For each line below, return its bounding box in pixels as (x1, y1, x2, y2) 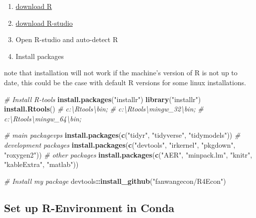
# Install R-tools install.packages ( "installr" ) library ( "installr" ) (4, 94, 201, 104)
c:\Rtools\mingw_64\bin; (4, 113, 82, 123)
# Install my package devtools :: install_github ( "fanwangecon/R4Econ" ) (4, 175, 226, 186)
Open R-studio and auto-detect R (15, 34, 118, 45)
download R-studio (15, 17, 73, 28)
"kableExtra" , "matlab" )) (4, 159, 79, 169)
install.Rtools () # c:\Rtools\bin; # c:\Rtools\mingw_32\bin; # (4, 104, 204, 114)
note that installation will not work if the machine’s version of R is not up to (4, 67, 238, 78)
